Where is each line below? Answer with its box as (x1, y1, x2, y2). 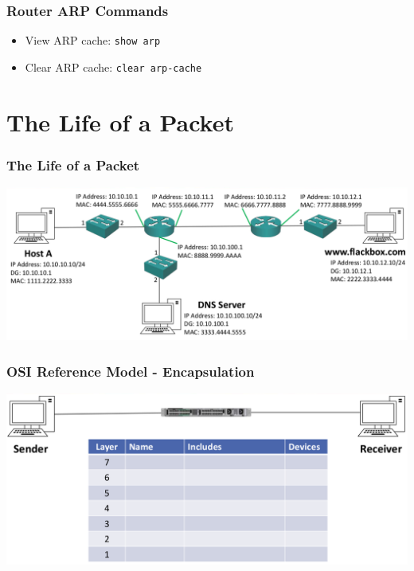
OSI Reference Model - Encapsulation (6, 361, 255, 381)
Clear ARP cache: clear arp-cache (25, 58, 202, 75)
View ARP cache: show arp (25, 32, 161, 49)
